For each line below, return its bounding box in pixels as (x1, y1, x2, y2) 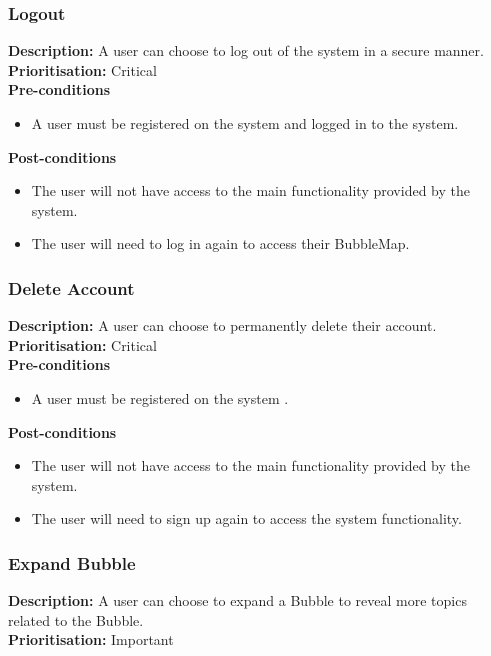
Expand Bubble (8, 550, 136, 575)
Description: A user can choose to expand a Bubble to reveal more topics (8, 590, 467, 611)
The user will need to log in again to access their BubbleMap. (31, 233, 410, 254)
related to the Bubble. (8, 609, 144, 630)
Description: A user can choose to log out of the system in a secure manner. (8, 40, 484, 61)
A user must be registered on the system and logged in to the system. (31, 113, 459, 133)
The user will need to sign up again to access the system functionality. (31, 508, 462, 529)
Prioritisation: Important (8, 629, 174, 650)
